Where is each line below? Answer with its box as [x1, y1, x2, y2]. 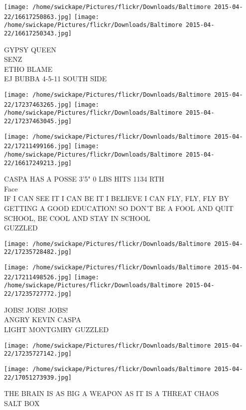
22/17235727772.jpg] [4, 290, 72, 298]
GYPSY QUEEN [4, 44, 56, 54]
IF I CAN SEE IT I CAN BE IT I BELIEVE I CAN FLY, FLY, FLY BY [4, 193, 229, 204]
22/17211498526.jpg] [4, 273, 72, 281]
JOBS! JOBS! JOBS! [4, 304, 68, 315]
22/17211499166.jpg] [4, 143, 72, 150]
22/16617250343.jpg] [4, 29, 72, 37]
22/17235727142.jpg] [4, 350, 72, 358]
